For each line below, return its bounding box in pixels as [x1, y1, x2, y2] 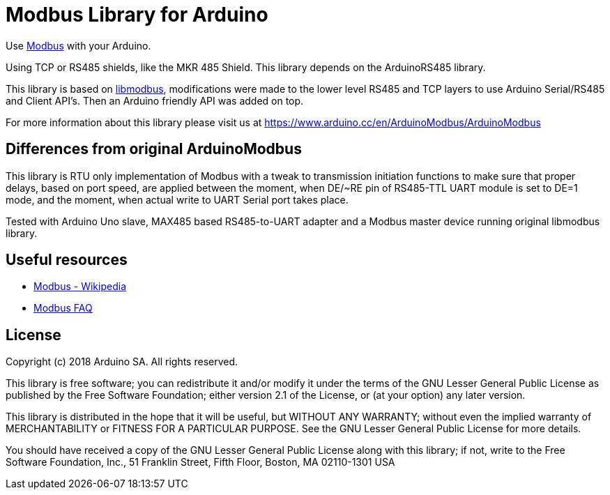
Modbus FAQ [33, 302, 93, 314]
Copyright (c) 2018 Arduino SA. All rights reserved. [6, 356, 238, 368]
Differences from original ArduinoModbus [6, 140, 302, 158]
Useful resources [6, 251, 128, 269]
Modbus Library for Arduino [6, 3, 268, 26]
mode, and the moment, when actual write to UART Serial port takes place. [6, 193, 349, 206]
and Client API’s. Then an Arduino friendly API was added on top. [6, 94, 304, 107]
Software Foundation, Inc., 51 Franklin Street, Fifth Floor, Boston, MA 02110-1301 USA [6, 456, 395, 469]
